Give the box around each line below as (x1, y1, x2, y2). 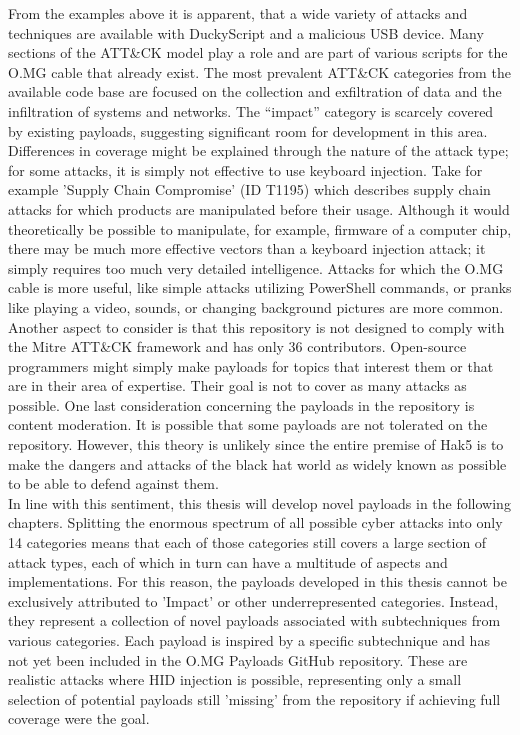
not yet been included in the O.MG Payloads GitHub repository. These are (8, 649, 468, 670)
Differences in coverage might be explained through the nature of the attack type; (8, 140, 509, 161)
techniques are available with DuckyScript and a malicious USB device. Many (8, 22, 484, 43)
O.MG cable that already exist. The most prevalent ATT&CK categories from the (8, 61, 511, 82)
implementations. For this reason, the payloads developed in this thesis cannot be (8, 571, 507, 592)
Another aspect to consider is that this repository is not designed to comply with (8, 316, 505, 337)
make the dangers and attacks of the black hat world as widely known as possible (8, 453, 507, 474)
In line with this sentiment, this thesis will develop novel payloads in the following (8, 492, 511, 513)
